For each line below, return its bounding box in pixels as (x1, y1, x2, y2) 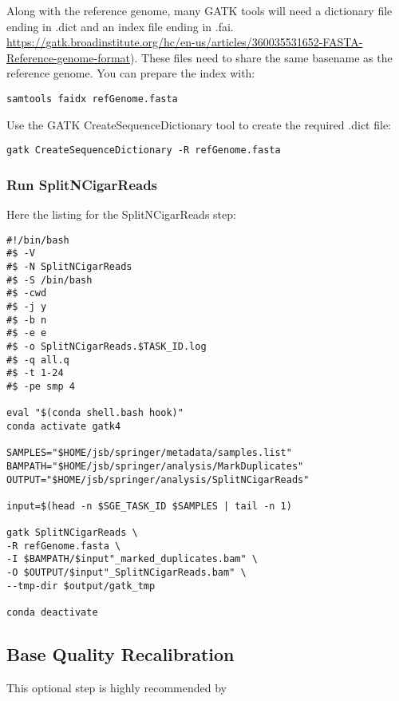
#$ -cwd (6, 287, 47, 299)
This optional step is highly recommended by (6, 679, 227, 695)
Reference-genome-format (6, 49, 131, 65)
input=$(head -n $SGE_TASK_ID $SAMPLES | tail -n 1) (6, 500, 292, 512)
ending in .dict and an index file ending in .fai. (6, 18, 234, 34)
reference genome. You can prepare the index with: (6, 65, 255, 81)
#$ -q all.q (6, 354, 69, 366)
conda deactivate (6, 607, 98, 619)
